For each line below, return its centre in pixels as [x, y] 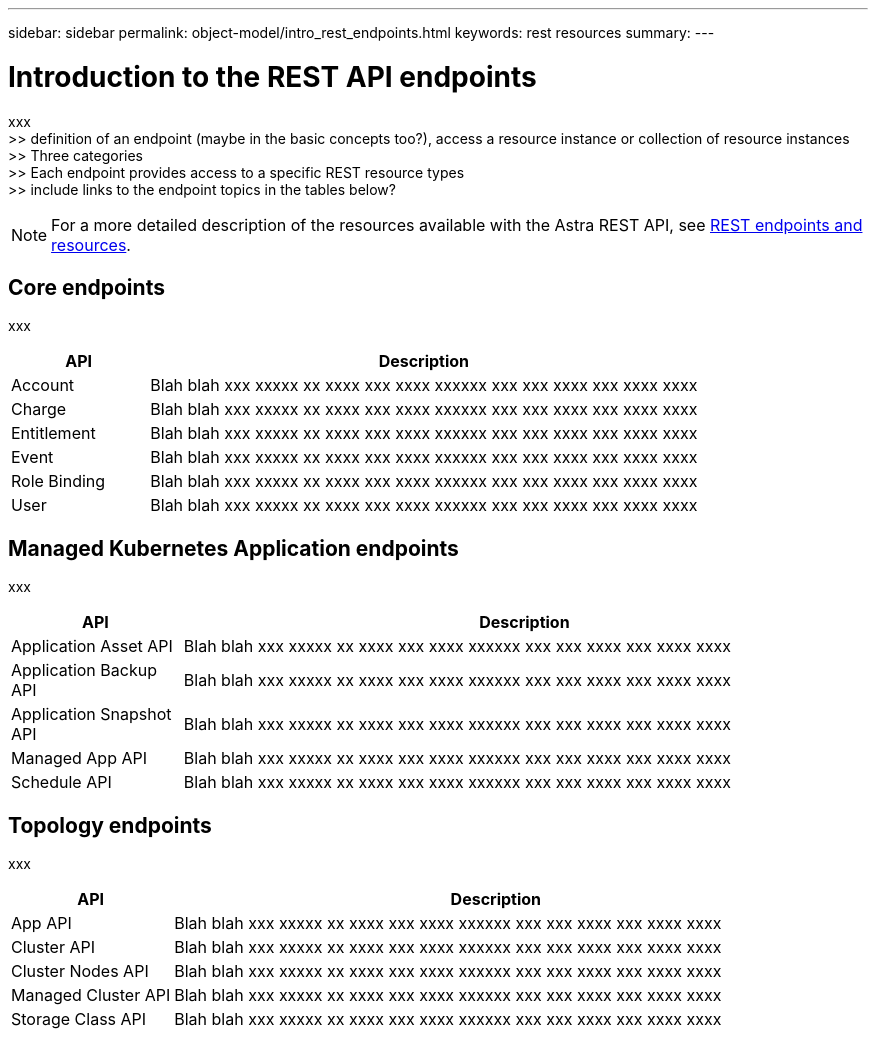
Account [43, 385]
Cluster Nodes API [80, 971]
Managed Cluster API [91, 995]
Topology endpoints [110, 825]
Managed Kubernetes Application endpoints [233, 548]
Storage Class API [79, 1019]
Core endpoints [86, 287]
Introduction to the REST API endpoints [272, 76]
